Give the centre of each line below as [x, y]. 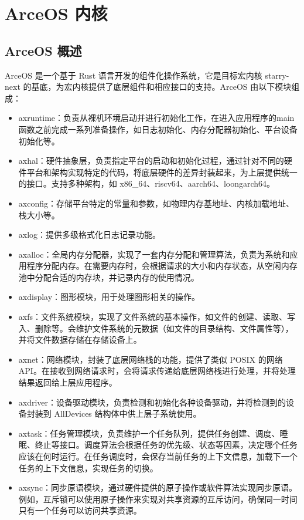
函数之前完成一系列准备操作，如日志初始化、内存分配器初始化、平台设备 [158, 129]
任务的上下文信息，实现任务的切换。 [88, 467]
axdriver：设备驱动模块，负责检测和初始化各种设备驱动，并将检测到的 [152, 402]
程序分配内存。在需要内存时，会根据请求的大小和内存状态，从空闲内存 [162, 266]
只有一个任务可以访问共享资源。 [80, 510]
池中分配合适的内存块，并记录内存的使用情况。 [109, 277]
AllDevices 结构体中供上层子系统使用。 [128, 413]
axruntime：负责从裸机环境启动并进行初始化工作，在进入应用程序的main [156, 118]
